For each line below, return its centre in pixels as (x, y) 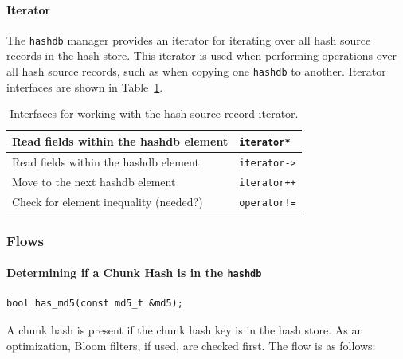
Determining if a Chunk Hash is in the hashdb (134, 273)
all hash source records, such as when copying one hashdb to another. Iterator (196, 71)
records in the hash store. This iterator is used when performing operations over (202, 55)
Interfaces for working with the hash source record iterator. (154, 113)
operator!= (268, 203)
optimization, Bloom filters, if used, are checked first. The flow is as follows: (191, 345)
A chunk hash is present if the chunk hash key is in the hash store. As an (185, 330)
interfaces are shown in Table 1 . (85, 86)
